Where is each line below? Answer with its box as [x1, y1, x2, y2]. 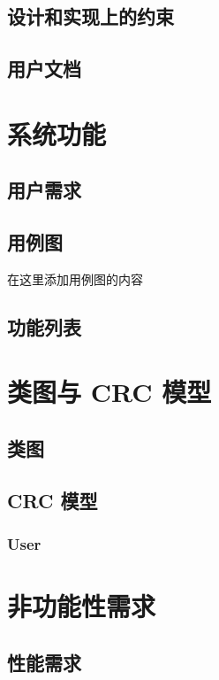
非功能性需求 [7, 588, 156, 624]
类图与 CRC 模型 [7, 374, 212, 410]
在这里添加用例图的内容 [7, 269, 143, 288]
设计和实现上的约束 [7, 3, 174, 30]
